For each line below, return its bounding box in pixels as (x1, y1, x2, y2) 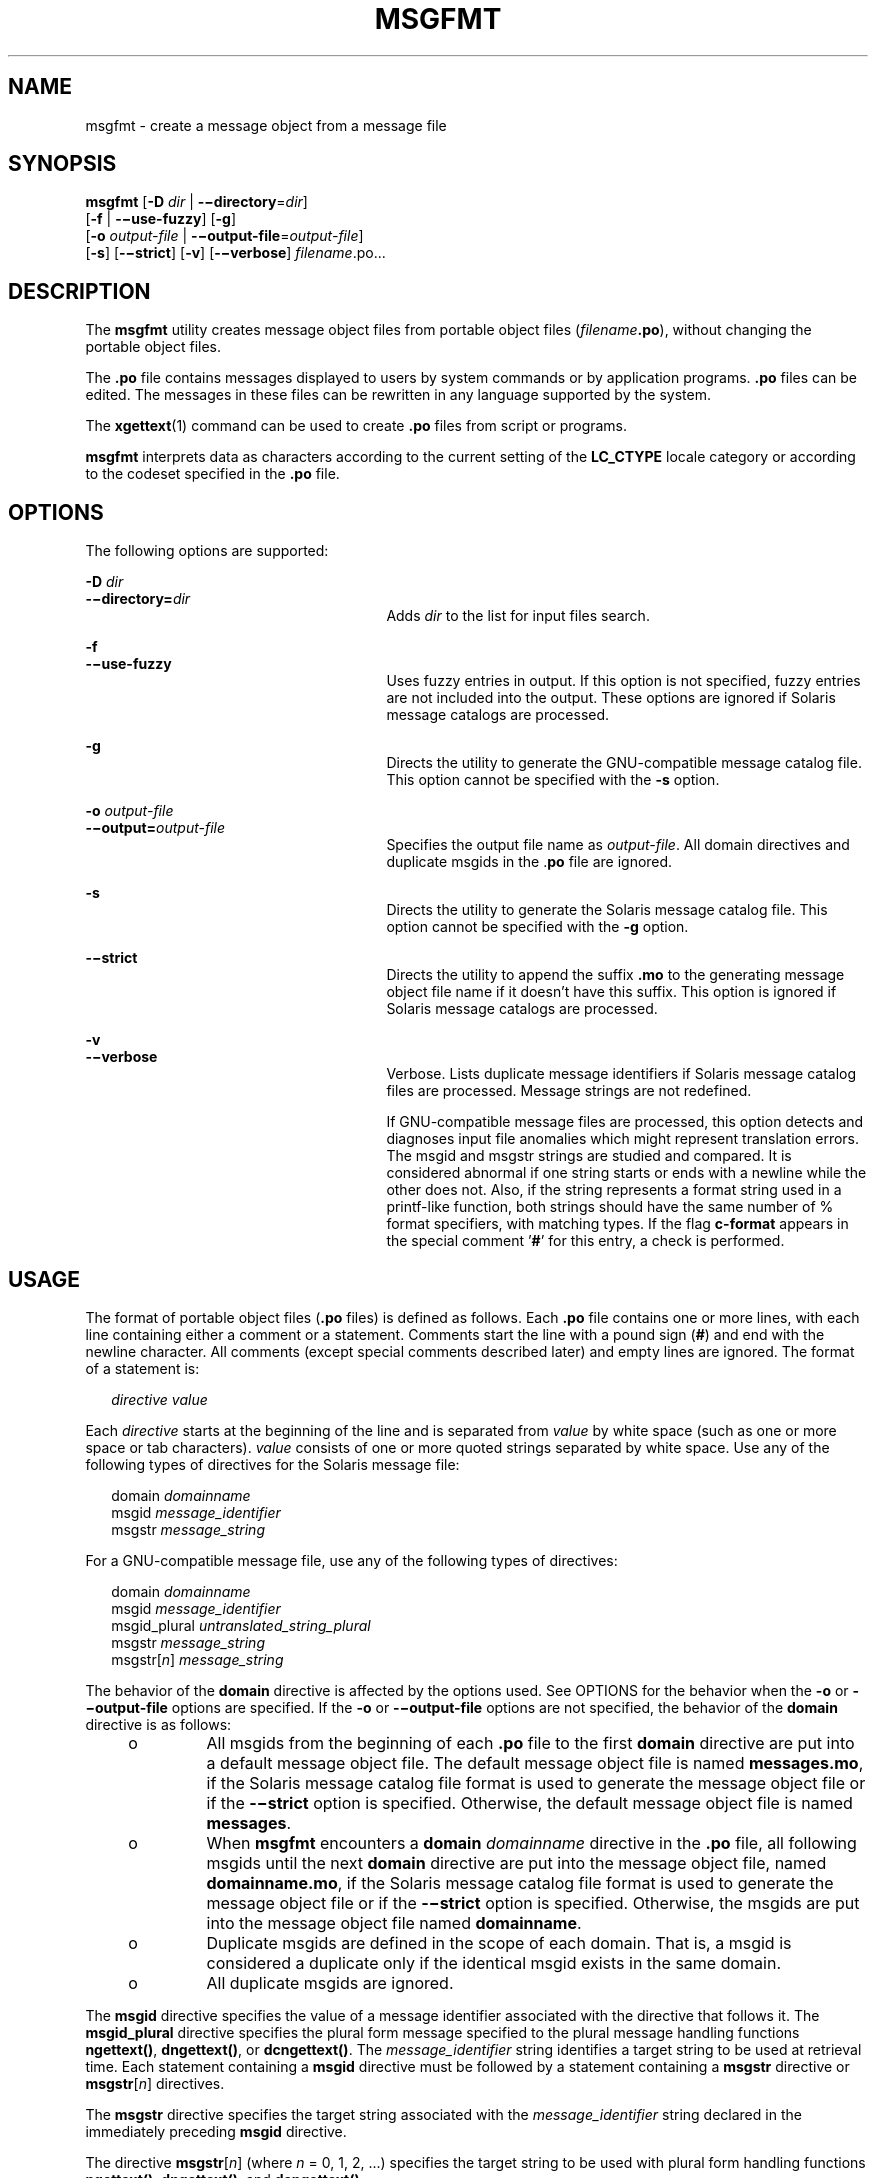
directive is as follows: (85, 1715, 232, 1733)
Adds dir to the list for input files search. (386, 607, 650, 625)
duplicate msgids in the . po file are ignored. (386, 853, 673, 871)
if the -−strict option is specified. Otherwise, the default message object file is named (206, 1792, 853, 1813)
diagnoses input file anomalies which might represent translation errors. (386, 1130, 860, 1148)
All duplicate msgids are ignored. (206, 1972, 454, 1993)
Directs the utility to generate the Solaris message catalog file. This (386, 901, 828, 919)
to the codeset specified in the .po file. (85, 465, 340, 483)
